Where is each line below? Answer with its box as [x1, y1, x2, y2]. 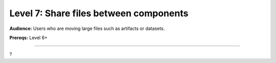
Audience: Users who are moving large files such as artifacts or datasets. [9, 25, 165, 31]
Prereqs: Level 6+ [9, 35, 48, 41]
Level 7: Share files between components [9, 8, 189, 19]
